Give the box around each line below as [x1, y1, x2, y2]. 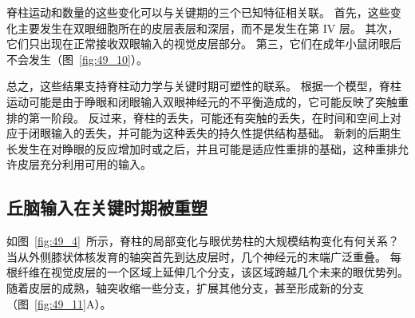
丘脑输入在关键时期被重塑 [6, 195, 207, 220]
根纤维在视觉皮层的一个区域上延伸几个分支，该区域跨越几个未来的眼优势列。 [6, 264, 409, 280]
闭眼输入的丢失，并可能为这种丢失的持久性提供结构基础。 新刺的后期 [28, 125, 390, 141]
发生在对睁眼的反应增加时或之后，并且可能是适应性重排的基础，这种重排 [17, 140, 397, 157]
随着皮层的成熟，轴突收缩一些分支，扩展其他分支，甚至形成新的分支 [6, 279, 364, 296]
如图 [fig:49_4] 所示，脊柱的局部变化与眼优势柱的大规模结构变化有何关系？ [6, 233, 399, 249]
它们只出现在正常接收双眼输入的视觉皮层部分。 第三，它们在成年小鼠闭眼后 [6, 35, 401, 52]
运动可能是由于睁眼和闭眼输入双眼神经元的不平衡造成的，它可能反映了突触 [6, 93, 397, 109]
